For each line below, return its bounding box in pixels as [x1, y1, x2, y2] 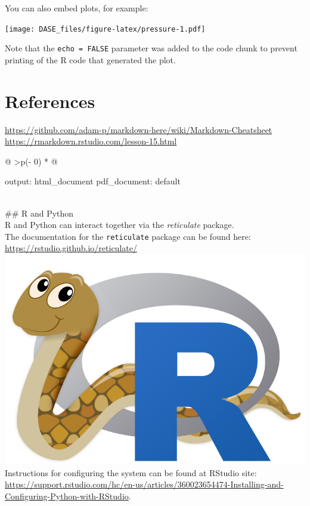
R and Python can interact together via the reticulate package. [5, 218, 234, 231]
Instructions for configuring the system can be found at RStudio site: [5, 466, 257, 479]
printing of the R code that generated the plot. [5, 53, 176, 66]
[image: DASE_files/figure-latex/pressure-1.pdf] [5, 24, 206, 33]
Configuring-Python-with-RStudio [5, 489, 129, 502]
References [5, 88, 95, 113]
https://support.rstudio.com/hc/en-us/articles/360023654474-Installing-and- [5, 478, 284, 490]
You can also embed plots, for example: [5, 2, 148, 14]
